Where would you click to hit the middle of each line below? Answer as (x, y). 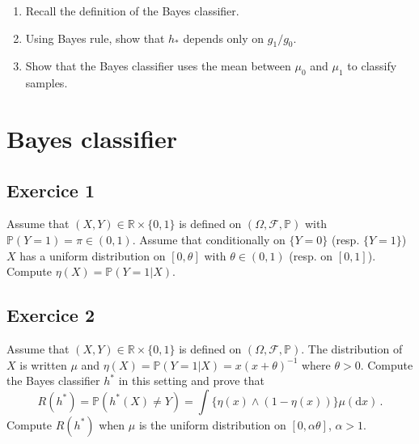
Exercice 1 (51, 190)
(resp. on (311, 255)
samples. (47, 83)
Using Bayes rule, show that (95, 38)
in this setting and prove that (191, 381)
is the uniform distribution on (212, 424)
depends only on (224, 38)
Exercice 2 (51, 315)
